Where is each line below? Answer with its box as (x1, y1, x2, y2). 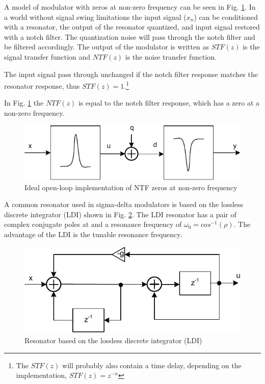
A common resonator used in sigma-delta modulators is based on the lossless (4, 199, 244, 210)
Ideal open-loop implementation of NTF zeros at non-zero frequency (24, 182, 237, 192)
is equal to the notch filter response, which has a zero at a (78, 97, 260, 108)
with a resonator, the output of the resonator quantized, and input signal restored (4, 21, 260, 32)
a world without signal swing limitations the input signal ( (4, 11, 187, 22)
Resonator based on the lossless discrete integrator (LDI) (24, 335, 202, 345)
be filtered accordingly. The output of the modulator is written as (4, 41, 209, 52)
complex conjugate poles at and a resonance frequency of (4, 219, 182, 229)
